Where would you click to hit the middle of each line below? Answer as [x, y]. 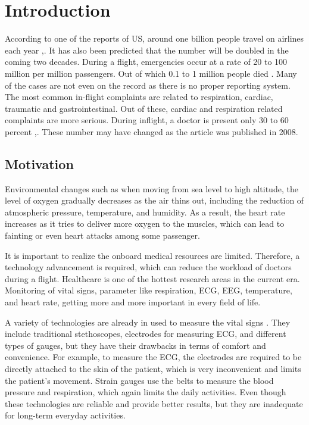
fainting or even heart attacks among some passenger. [102, 235]
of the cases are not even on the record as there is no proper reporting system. [148, 85]
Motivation [39, 163]
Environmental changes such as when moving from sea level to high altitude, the [152, 188]
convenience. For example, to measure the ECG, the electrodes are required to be [153, 357]
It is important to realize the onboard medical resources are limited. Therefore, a [152, 255]
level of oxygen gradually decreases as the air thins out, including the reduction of [154, 200]
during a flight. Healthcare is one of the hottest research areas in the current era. [152, 278]
